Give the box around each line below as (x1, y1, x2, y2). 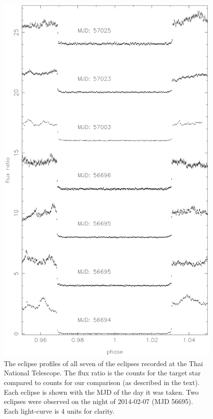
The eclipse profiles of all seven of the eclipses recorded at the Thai (4, 358, 203, 368)
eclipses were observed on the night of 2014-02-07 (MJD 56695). (4, 396, 193, 406)
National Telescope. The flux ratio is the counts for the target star (4, 368, 201, 378)
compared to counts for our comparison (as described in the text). (4, 377, 200, 387)
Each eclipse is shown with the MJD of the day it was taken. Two (4, 387, 199, 397)
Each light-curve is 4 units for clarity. (4, 405, 115, 416)
